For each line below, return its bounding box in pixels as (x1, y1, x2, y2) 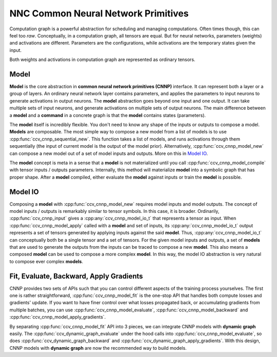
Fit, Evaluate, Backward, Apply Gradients (9, 272, 143, 281)
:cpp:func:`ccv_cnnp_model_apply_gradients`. (9, 314, 106, 320)
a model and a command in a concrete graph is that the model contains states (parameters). (9, 112, 206, 118)
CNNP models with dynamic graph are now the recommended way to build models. (9, 345, 187, 351)
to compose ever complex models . (9, 258, 84, 264)
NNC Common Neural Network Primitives (9, 8, 189, 19)
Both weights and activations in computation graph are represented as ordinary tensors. (9, 56, 195, 63)
